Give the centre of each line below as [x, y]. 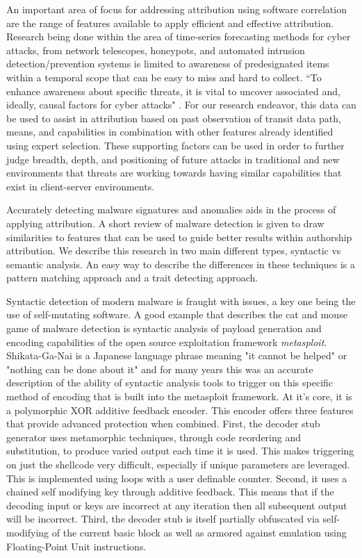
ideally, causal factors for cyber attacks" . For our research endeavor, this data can [181, 105]
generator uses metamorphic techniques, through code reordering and [154, 437]
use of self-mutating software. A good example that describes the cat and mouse [177, 314]
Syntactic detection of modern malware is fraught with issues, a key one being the [181, 301]
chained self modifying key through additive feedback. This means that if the [170, 492]
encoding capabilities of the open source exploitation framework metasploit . [167, 342]
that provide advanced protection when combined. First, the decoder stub [163, 424]
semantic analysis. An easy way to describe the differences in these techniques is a [181, 264]
